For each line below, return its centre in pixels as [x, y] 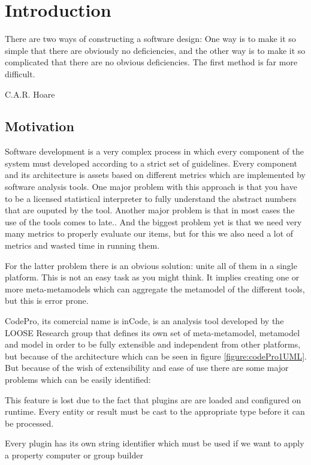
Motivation [40, 126]
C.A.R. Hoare [30, 94]
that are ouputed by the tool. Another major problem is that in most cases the [150, 210]
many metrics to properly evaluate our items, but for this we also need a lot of [149, 233]
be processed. [29, 423]
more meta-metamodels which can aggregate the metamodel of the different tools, [155, 289]
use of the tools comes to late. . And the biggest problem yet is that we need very [153, 221]
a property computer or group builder [74, 455]
